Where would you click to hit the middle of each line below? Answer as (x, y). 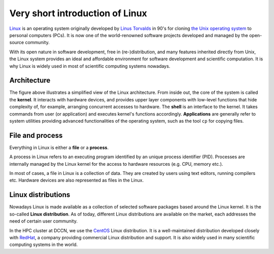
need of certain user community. (44, 221)
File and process (36, 135)
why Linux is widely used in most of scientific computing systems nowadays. (90, 66)
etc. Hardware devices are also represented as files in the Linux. (77, 180)
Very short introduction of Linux (78, 13)
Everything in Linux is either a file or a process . (59, 148)
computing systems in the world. (44, 245)
